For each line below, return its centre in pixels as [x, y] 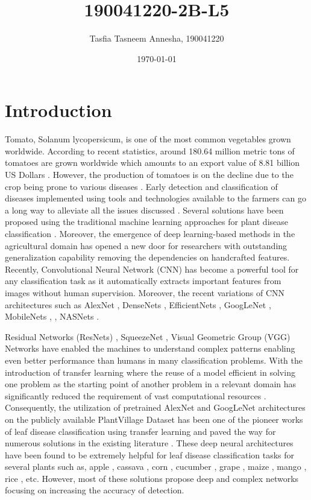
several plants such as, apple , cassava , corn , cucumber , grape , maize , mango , [156, 467]
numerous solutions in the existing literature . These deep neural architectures [149, 443]
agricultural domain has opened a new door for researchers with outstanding [146, 245]
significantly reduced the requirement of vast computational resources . [136, 395]
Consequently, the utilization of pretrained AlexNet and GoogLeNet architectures [155, 407]
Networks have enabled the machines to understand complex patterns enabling [150, 348]
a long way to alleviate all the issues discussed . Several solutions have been [144, 210]
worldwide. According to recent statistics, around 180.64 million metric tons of [150, 150]
